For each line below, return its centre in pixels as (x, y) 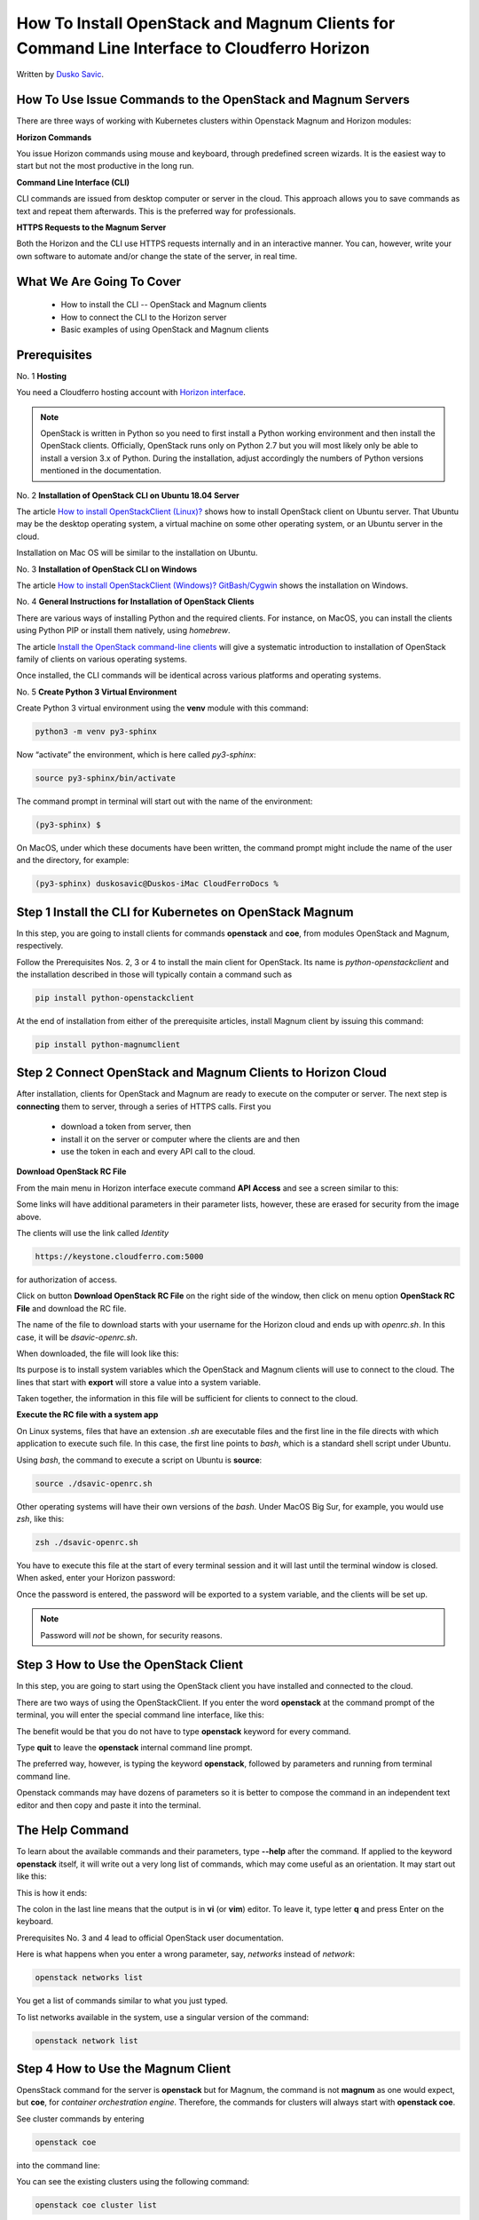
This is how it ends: (52, 1892)
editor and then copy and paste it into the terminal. (109, 1805)
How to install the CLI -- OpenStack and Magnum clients (164, 305)
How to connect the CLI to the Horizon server (144, 317)
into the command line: (59, 2165)
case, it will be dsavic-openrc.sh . (77, 1337)
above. (29, 1217)
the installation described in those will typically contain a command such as (154, 975)
